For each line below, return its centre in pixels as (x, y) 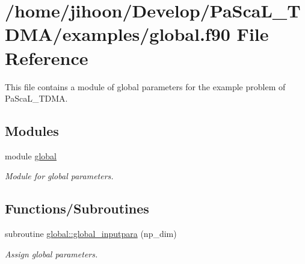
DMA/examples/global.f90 (118, 34)
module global (31, 155)
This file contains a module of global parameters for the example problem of (145, 86)
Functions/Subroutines (77, 208)
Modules (32, 131)
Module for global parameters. (59, 176)
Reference (47, 57)
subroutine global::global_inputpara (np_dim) (91, 234)
